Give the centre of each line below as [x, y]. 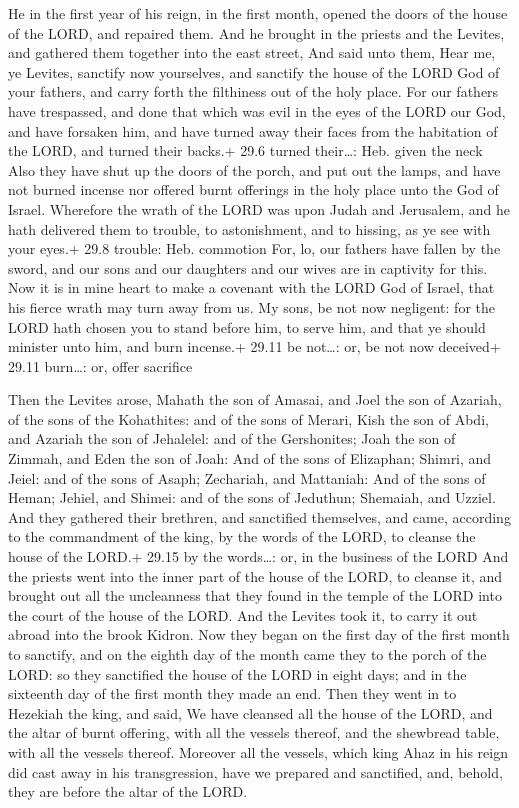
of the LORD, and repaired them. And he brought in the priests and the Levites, [256, 32]
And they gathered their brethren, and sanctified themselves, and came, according [259, 516]
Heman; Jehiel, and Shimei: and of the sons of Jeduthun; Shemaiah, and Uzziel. [252, 497]
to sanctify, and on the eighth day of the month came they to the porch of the [247, 654]
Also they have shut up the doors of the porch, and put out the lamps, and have [254, 169]
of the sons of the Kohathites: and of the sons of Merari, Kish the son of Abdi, [248, 418]
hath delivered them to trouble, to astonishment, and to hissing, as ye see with [249, 228]
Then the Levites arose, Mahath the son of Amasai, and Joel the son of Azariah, [255, 399]
